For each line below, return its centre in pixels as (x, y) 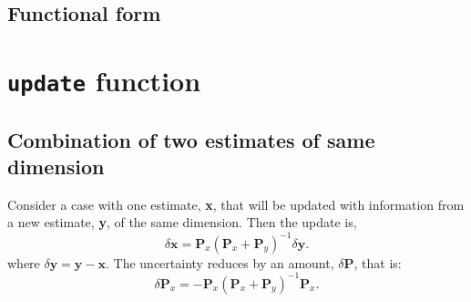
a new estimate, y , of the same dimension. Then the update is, (182, 222)
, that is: (378, 262)
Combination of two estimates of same (191, 139)
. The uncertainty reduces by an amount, (220, 262)
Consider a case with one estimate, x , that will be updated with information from (236, 204)
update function (104, 80)
